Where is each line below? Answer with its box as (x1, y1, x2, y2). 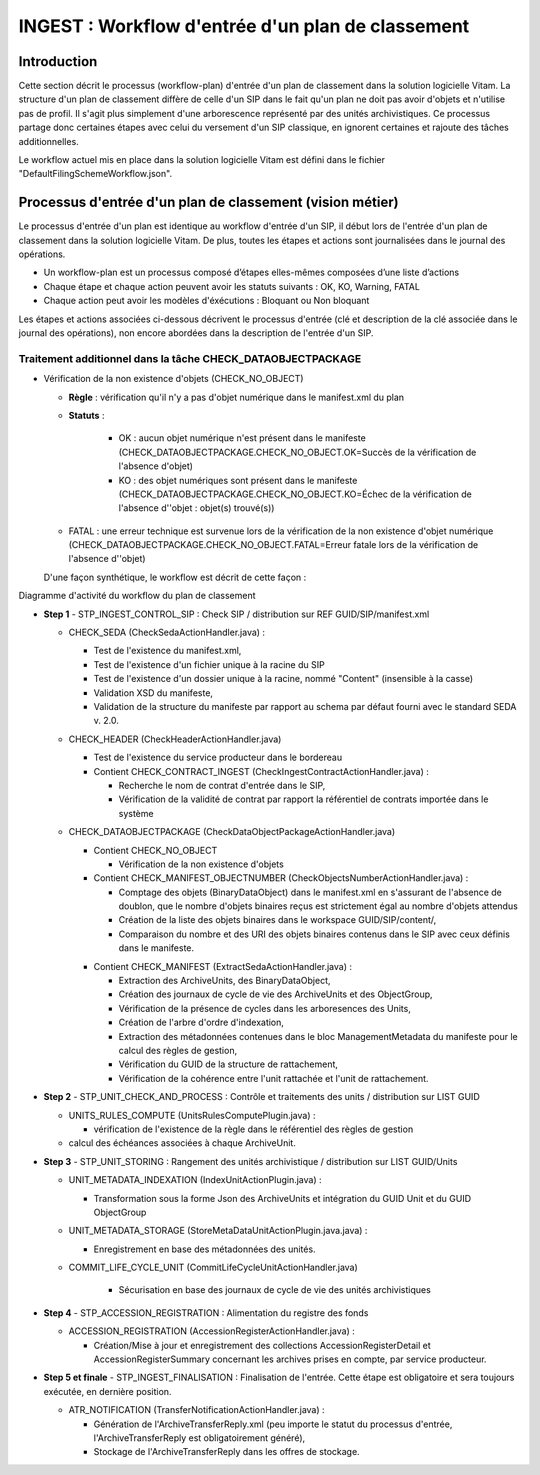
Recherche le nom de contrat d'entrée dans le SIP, (118, 779, 326, 791)
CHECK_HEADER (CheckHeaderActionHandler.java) (68, 733, 282, 745)
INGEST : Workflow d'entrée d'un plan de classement (18, 15, 470, 37)
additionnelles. (18, 135, 79, 147)
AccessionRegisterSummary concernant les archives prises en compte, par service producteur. (93, 1353, 487, 1365)
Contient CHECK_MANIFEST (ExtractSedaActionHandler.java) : (93, 960, 353, 972)
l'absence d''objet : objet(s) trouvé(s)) (118, 502, 275, 514)
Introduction (18, 53, 98, 70)
